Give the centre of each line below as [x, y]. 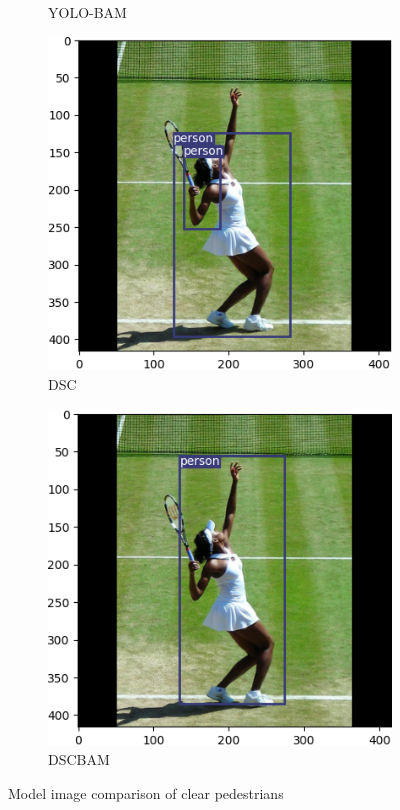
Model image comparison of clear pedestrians [146, 793]
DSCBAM [79, 759]
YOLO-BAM [87, 12]
